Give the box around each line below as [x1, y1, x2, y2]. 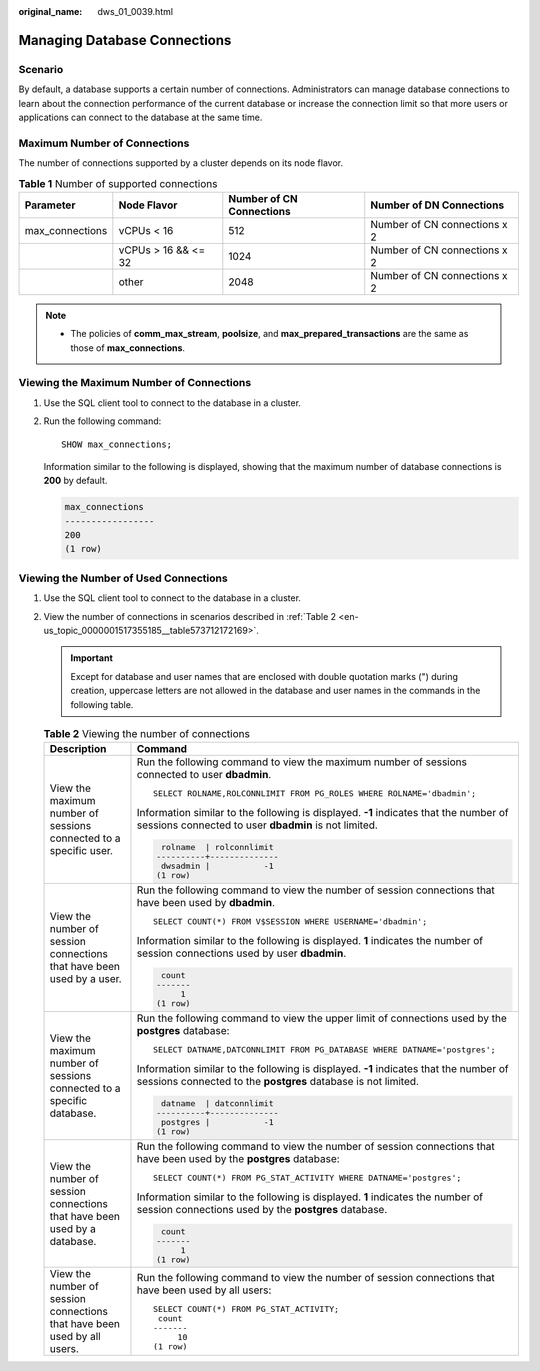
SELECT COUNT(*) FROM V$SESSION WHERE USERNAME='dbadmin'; [152, 916, 428, 927]
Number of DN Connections [370, 198, 505, 212]
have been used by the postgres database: [136, 1151, 340, 1165]
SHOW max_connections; [61, 438, 173, 450]
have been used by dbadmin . [136, 896, 275, 910]
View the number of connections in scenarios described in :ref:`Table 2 [43, 610, 337, 622]
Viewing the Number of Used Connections [18, 571, 229, 585]
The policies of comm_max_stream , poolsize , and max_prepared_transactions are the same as [70, 328, 469, 340]
